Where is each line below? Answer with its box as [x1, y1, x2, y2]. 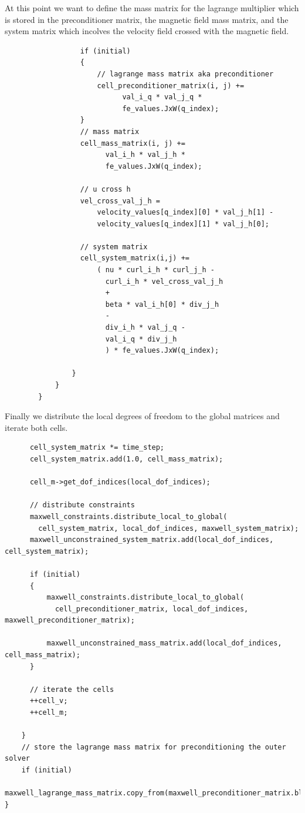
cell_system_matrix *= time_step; [29, 443, 165, 452]
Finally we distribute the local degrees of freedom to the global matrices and [5, 410, 280, 422]
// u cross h [80, 185, 131, 193]
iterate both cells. [5, 421, 68, 433]
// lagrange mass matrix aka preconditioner [97, 69, 274, 78]
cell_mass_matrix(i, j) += [80, 139, 185, 148]
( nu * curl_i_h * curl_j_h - [97, 266, 215, 275]
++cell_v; [29, 697, 68, 705]
